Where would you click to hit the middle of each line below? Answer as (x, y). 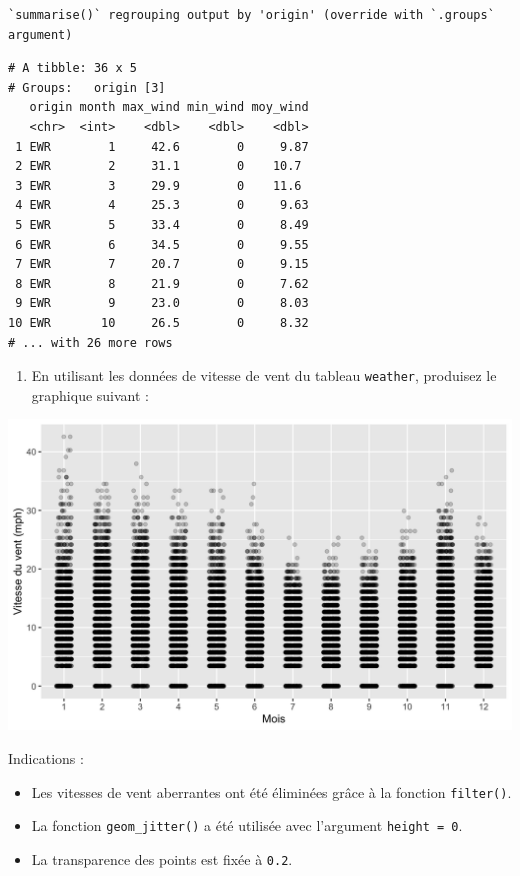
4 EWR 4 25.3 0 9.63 (162, 205)
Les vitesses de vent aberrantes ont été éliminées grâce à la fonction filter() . (271, 791)
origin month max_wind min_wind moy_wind (169, 107)
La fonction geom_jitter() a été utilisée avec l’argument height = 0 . (247, 825)
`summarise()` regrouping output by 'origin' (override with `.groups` (251, 15)
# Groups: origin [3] (87, 87)
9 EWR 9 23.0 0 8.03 (162, 303)
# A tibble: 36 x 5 (72, 68)
